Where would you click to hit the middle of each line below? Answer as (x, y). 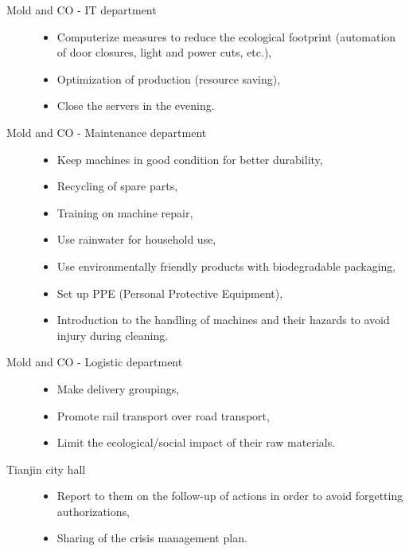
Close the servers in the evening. (136, 106)
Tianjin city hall (46, 469)
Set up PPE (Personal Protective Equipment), (170, 293)
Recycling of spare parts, (117, 186)
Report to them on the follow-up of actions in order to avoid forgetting (230, 496)
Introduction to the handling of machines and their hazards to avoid (223, 320)
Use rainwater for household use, (136, 239)
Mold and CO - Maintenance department (107, 132)
